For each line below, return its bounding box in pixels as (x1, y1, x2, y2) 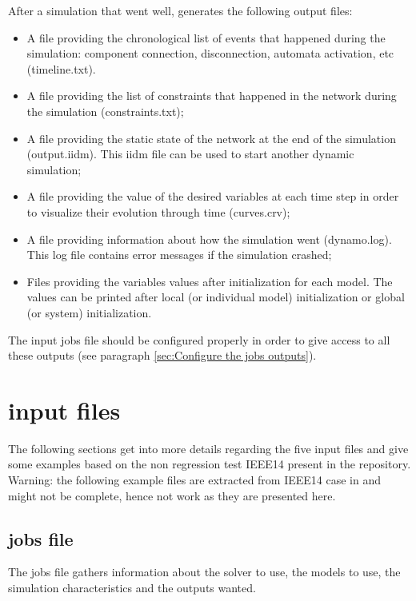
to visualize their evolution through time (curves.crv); (26, 203, 290, 220)
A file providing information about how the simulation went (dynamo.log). (26, 230, 392, 247)
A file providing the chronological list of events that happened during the (26, 29, 386, 46)
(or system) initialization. (26, 304, 152, 320)
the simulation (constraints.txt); (26, 102, 184, 119)
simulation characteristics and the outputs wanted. (8, 579, 256, 595)
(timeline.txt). (26, 60, 96, 77)
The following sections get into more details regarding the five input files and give (8, 440, 409, 456)
